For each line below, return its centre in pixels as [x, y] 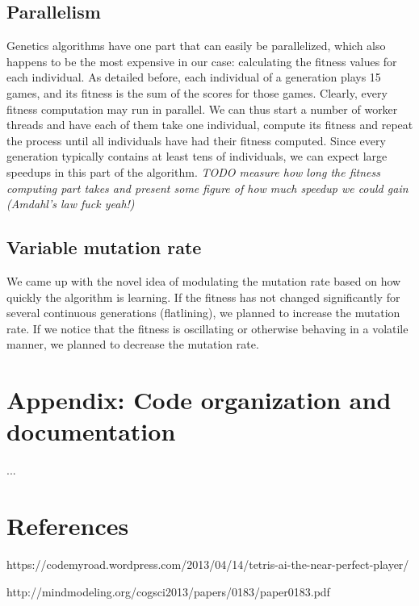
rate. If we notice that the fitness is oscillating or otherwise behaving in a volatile [207, 328]
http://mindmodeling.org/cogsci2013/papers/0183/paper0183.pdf [168, 591]
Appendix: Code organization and [199, 400]
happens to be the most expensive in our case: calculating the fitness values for [202, 61]
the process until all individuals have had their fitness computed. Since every [196, 140]
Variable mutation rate [104, 247]
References [68, 525]
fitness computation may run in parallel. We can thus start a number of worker [202, 109]
